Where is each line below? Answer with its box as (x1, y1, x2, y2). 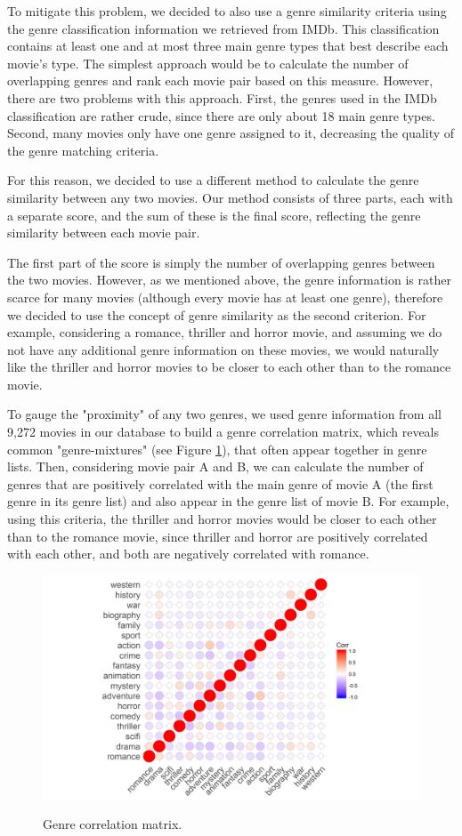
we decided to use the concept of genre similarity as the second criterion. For (7, 305, 426, 324)
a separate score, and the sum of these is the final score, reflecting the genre (7, 205, 421, 224)
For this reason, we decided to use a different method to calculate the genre (7, 171, 419, 189)
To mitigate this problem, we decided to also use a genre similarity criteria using (7, 2, 447, 20)
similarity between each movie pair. (7, 223, 200, 242)
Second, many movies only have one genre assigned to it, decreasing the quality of (7, 124, 455, 142)
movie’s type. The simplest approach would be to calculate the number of (7, 53, 409, 72)
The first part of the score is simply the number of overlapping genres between (7, 253, 435, 271)
